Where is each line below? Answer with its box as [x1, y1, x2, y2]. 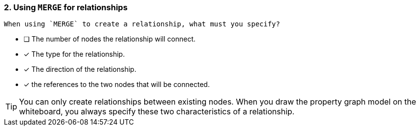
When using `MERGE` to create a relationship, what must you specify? [4, 20, 280, 28]
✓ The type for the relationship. [23, 50, 125, 59]
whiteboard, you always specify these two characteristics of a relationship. [19, 107, 295, 117]
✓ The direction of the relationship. [23, 65, 136, 74]
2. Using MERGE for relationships [4, 2, 128, 12]
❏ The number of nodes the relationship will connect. [23, 35, 196, 43]
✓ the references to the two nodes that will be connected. [23, 80, 210, 89]
